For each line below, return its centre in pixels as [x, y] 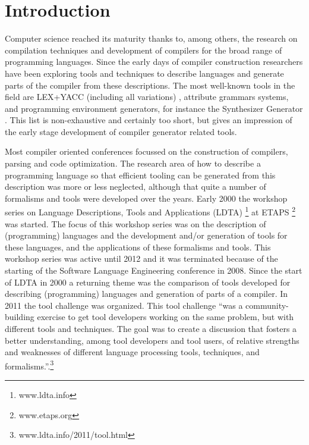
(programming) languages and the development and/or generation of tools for [146, 235]
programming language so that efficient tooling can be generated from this [140, 175]
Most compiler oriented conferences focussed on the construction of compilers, [146, 151]
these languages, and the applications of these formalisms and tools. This [138, 247]
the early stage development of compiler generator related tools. [121, 131]
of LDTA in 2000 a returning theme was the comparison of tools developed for [148, 282]
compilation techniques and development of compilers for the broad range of [144, 50]
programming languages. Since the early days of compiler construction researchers [154, 62]
